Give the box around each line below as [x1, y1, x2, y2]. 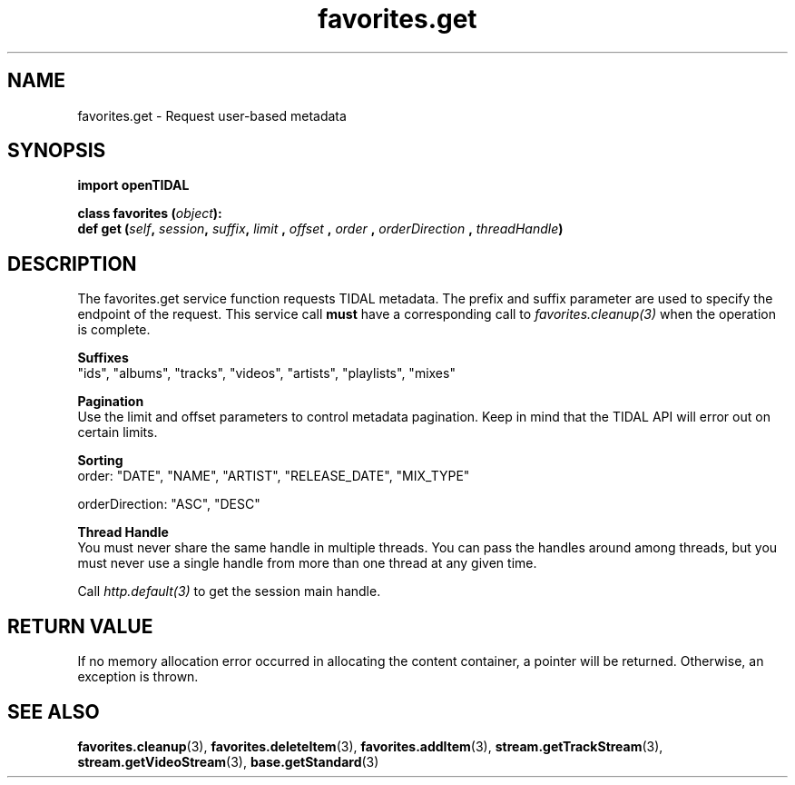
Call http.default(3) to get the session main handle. [77, 583, 381, 600]
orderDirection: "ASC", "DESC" [77, 496, 260, 512]
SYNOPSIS [7, 139, 106, 163]
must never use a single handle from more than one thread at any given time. [77, 555, 537, 571]
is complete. [77, 322, 151, 338]
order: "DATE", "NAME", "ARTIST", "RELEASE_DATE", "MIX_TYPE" [77, 468, 470, 484]
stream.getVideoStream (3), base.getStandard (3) [77, 753, 379, 770]
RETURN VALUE [7, 614, 153, 638]
